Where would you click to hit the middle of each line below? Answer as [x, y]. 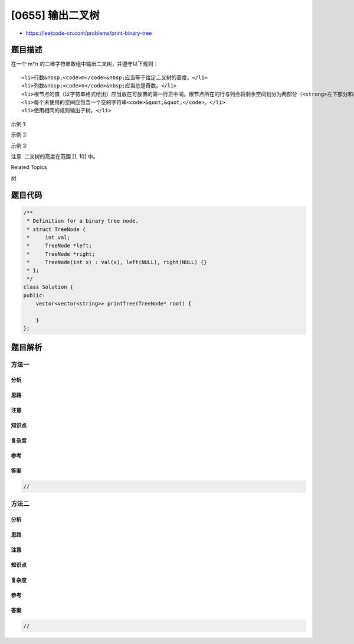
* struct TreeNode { [56, 229]
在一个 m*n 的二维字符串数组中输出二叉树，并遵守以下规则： [85, 64]
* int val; [49, 237]
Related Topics [29, 167]
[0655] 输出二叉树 [55, 15]
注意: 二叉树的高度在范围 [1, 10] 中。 [55, 156]
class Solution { [48, 287]
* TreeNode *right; [61, 254]
